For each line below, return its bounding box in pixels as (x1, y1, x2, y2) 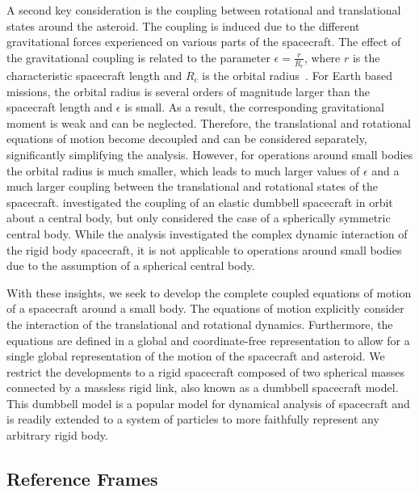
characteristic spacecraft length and (6, 67, 182, 84)
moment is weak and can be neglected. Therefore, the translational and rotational (6, 114, 411, 131)
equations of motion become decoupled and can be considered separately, (6, 130, 367, 147)
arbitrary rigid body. (6, 427, 108, 444)
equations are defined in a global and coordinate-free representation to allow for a (6, 331, 410, 348)
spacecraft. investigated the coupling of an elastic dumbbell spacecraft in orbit (6, 193, 393, 210)
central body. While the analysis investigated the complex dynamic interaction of (6, 225, 408, 242)
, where (304, 48, 341, 65)
